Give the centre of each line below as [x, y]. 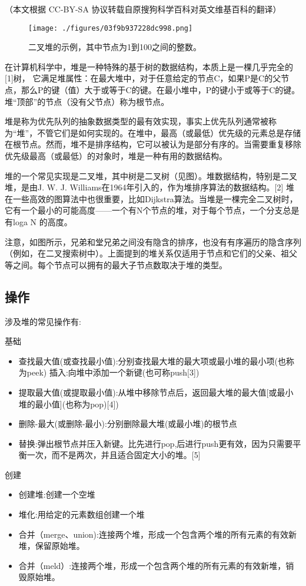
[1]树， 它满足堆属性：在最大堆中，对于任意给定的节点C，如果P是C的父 [143, 78]
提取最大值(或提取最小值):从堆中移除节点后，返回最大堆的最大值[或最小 [156, 392]
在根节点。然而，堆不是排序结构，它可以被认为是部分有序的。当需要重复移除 [153, 144]
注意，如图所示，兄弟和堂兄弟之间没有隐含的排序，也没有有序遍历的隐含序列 [153, 241]
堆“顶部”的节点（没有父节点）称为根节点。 [87, 101]
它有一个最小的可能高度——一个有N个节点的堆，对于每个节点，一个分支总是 [152, 210]
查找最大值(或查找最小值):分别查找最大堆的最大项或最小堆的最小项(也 [152, 361]
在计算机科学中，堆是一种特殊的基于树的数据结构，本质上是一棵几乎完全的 [149, 66]
